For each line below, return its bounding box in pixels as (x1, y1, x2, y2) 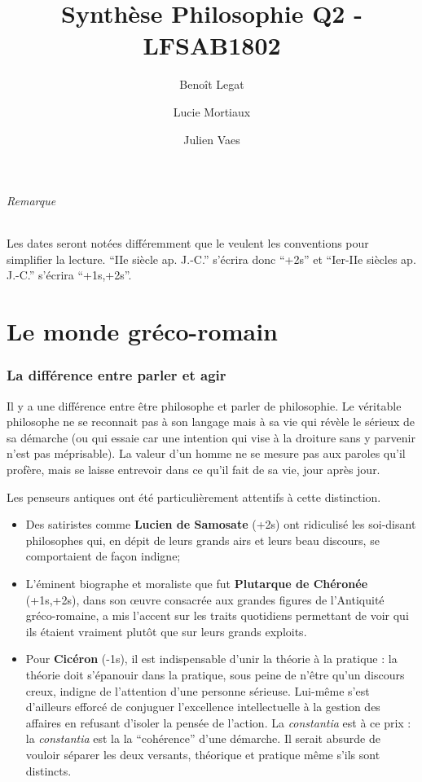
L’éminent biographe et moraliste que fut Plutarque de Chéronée (25, 575, 368, 592)
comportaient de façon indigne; (25, 547, 181, 565)
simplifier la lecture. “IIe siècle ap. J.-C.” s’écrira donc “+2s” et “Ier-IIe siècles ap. (7, 250, 416, 267)
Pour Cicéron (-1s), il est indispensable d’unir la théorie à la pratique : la (25, 650, 398, 667)
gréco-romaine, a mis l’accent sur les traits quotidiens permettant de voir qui (25, 607, 409, 624)
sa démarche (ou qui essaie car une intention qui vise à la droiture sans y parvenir (7, 428, 415, 446)
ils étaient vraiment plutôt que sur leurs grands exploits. (25, 622, 307, 639)
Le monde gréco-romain (7, 314, 278, 348)
